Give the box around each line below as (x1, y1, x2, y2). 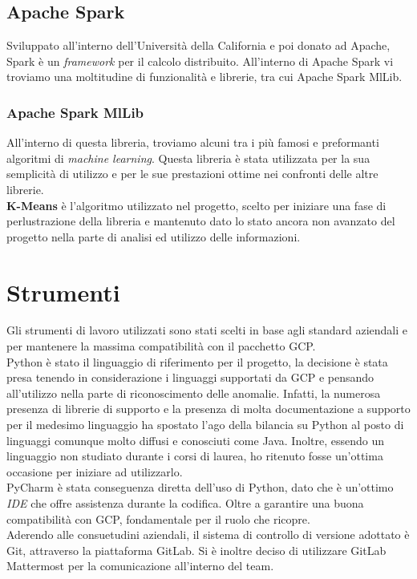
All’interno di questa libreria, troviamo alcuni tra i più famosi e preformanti (6, 134, 379, 151)
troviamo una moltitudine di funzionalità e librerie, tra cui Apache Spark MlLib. (6, 68, 403, 85)
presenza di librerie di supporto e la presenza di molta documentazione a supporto (6, 400, 411, 417)
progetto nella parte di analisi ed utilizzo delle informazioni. (6, 228, 301, 245)
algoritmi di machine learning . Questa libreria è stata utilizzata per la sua (6, 149, 370, 166)
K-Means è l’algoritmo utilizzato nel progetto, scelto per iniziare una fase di (6, 196, 387, 213)
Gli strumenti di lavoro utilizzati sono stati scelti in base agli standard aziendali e (6, 322, 408, 338)
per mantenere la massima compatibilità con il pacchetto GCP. (6, 338, 316, 354)
